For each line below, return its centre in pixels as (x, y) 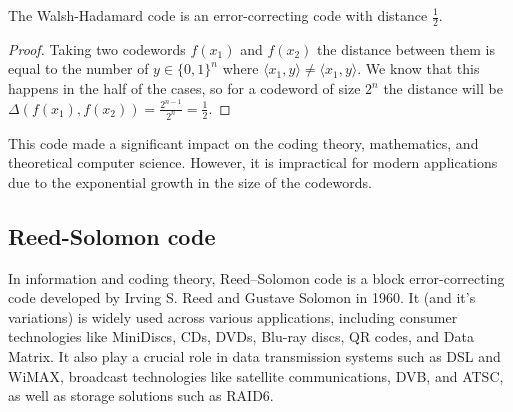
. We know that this (418, 68)
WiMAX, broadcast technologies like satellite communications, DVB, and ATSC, (256, 375)
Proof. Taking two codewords (97, 48)
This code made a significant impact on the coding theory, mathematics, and (243, 142)
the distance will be (443, 88)
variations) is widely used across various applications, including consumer (233, 316)
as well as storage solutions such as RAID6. (141, 395)
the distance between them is (406, 48)
